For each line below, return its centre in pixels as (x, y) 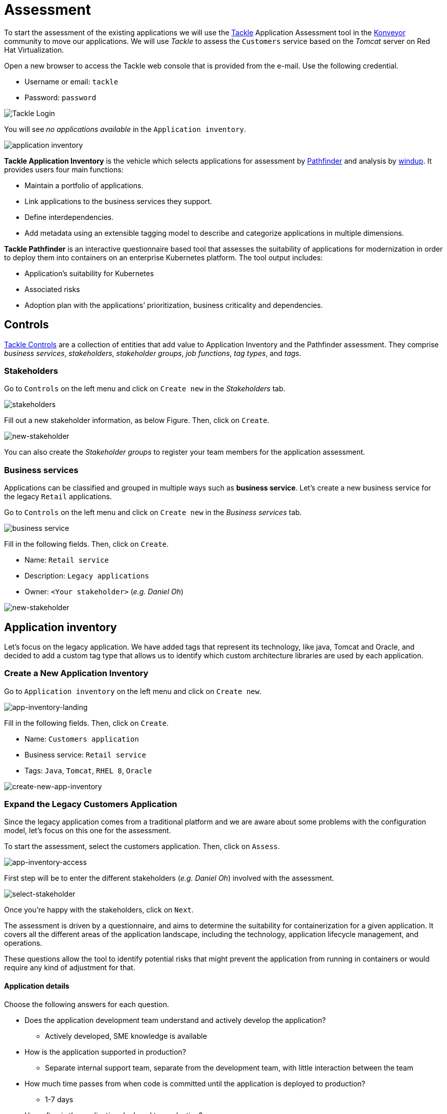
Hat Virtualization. (34, 50)
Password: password (61, 97)
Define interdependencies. (69, 217)
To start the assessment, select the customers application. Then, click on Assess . (142, 846)
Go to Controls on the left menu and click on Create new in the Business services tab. (153, 513)
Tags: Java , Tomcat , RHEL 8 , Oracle (88, 770)
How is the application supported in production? (105, 1052)
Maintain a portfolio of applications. (84, 185)
